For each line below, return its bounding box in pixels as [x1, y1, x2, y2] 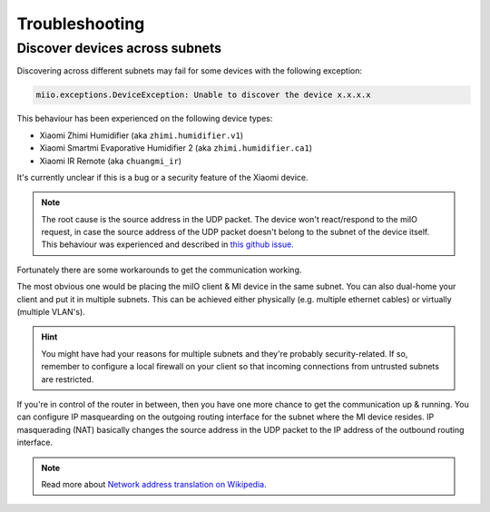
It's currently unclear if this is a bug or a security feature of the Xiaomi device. [16, 172, 309, 182]
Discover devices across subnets [16, 40, 222, 56]
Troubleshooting [16, 14, 145, 34]
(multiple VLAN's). [16, 307, 85, 318]
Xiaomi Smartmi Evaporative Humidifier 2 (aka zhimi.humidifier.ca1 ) [39, 143, 313, 153]
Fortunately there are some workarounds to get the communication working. [16, 264, 302, 275]
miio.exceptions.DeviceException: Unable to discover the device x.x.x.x [35, 90, 371, 100]
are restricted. [41, 373, 94, 385]
